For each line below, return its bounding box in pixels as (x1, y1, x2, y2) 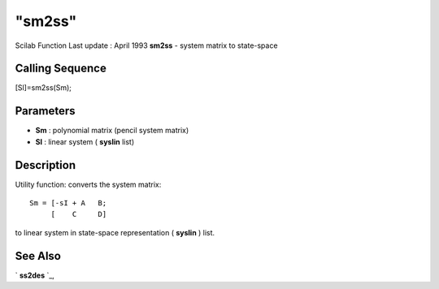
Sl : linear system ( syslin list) (35, 136, 135, 146)
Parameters (15, 104, 76, 118)
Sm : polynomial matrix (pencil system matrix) (35, 126, 189, 136)
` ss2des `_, (15, 270, 54, 280)
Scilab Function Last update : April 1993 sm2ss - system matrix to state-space (15, 41, 278, 50)
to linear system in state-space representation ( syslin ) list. (15, 227, 215, 237)
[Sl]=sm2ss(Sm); (15, 83, 72, 93)
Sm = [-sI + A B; (29, 199, 107, 208)
